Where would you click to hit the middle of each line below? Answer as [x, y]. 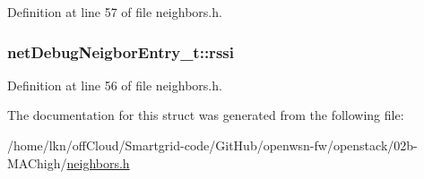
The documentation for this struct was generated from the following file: [206, 115]
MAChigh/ [37, 162]
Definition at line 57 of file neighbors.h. [115, 12]
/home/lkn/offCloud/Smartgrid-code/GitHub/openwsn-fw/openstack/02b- [212, 145]
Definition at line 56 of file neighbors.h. [115, 85]
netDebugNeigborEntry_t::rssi [121, 51]
